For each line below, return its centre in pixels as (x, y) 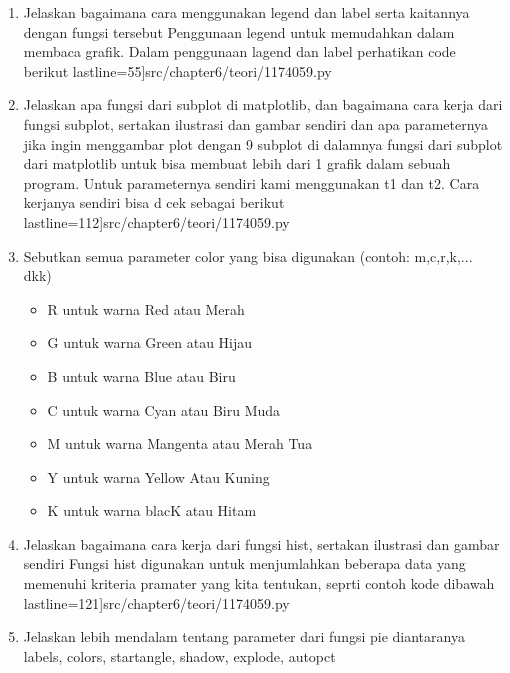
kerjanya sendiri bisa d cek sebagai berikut (154, 202)
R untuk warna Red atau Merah (146, 308)
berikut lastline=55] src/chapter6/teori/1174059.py (177, 70)
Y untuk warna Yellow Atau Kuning (158, 476)
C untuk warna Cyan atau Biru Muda (164, 409)
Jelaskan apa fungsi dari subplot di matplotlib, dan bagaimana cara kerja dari (263, 104)
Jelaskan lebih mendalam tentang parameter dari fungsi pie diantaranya (244, 636)
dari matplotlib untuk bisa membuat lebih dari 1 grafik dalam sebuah (237, 163)
